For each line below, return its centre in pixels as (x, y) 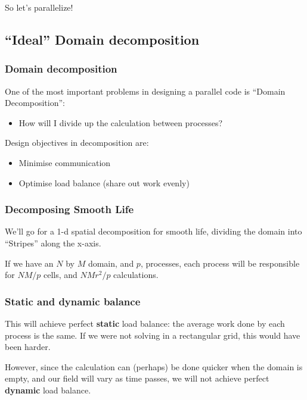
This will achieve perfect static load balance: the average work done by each (145, 323)
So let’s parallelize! (39, 7)
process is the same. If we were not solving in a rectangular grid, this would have (153, 335)
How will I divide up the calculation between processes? (121, 122)
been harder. (28, 347)
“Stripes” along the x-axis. (53, 243)
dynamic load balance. (48, 390)
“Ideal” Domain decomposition (102, 39)
